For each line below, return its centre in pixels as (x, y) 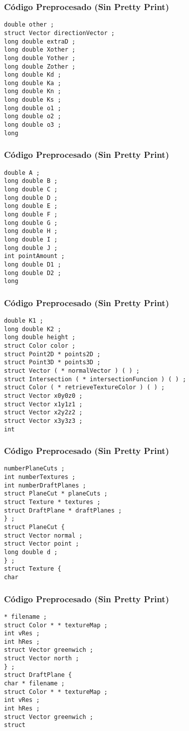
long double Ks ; (33, 100)
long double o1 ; (33, 108)
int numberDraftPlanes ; (45, 485)
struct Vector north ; (42, 659)
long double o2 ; (33, 116)
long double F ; (31, 214)
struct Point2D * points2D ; (52, 354)
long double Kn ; (33, 91)
